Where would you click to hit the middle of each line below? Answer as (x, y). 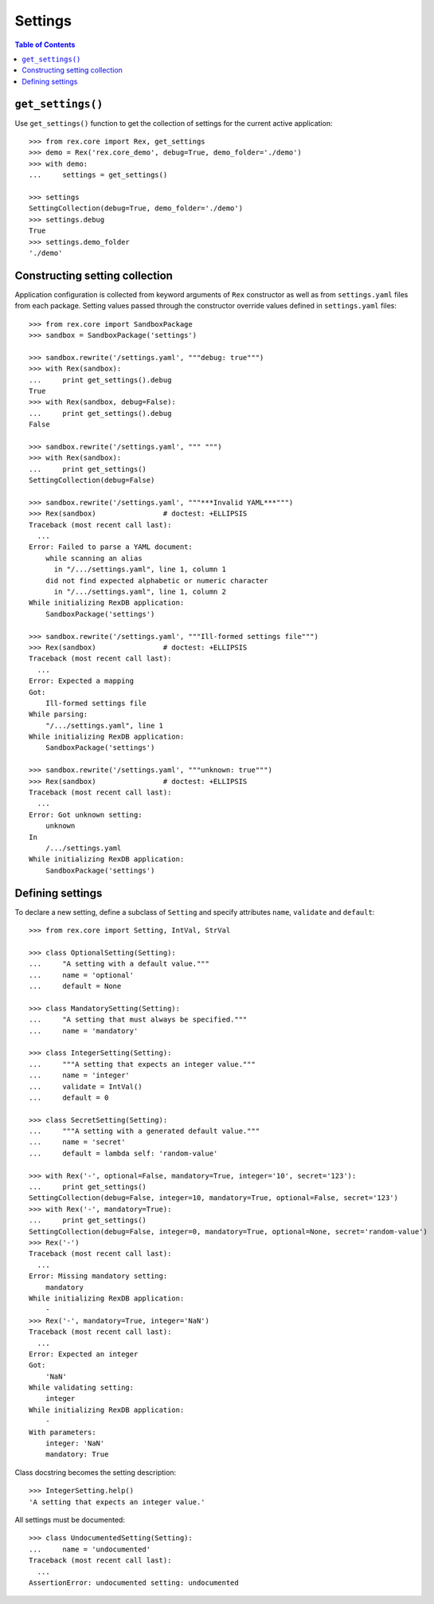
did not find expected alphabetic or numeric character (156, 580)
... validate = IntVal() (86, 1086)
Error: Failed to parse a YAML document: (111, 547)
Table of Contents (45, 45)
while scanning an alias (94, 558)
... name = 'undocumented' (90, 1549)
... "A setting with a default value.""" (119, 964)
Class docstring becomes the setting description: (96, 1472)
